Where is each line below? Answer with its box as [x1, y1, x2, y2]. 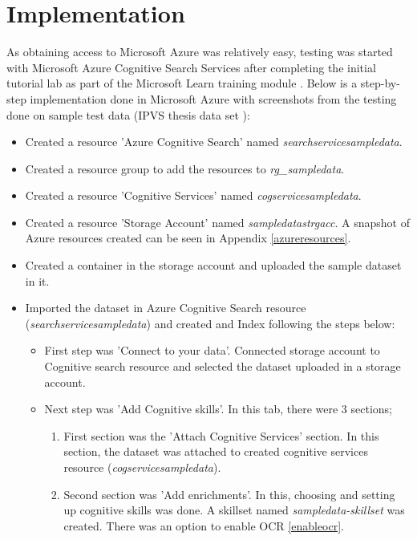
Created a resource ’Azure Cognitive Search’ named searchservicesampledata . [25, 133, 403, 150]
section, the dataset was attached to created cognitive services [63, 443, 368, 460]
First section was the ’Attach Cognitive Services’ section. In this [63, 427, 379, 444]
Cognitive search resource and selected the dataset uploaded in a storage [44, 358, 401, 375]
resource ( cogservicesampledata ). [63, 459, 221, 475]
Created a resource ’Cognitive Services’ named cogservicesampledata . [25, 187, 362, 204]
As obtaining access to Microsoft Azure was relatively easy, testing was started [6, 43, 393, 60]
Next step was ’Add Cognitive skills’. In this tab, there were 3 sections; [44, 400, 392, 417]
